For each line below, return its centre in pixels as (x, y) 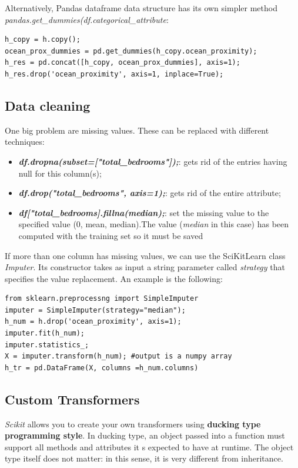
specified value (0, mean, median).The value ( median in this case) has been (154, 224)
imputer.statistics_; (47, 345)
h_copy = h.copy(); (43, 40)
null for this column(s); (60, 173)
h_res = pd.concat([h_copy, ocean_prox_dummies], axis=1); (123, 63)
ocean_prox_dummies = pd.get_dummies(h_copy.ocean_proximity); (131, 51)
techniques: (25, 142)
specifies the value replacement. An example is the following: (114, 278)
